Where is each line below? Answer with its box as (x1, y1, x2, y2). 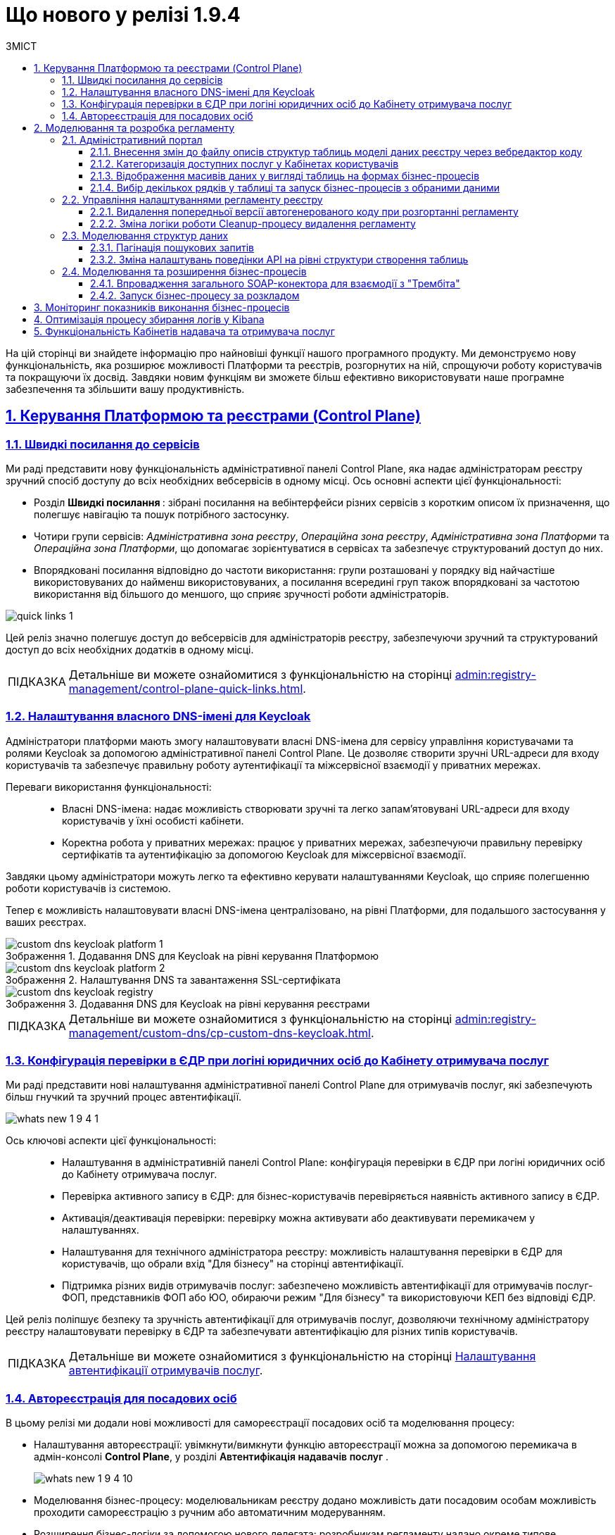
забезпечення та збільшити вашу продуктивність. (6, 382, 245, 395)
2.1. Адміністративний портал (62, 133, 203, 146)
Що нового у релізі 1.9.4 (6, 3, 241, 27)
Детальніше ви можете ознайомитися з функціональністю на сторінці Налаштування (68, 1349, 536, 1364)
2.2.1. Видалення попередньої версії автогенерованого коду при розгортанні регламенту (90, 205, 519, 218)
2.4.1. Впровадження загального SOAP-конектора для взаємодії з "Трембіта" (90, 277, 460, 289)
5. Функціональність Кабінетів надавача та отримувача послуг (34, 325, 335, 337)
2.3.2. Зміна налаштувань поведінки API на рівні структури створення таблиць (90, 253, 469, 265)
